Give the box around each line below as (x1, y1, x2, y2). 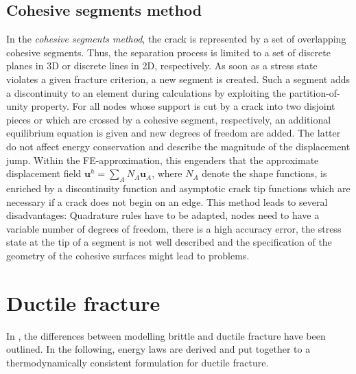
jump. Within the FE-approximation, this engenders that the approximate (6, 152, 319, 167)
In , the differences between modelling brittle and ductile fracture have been (6, 328, 326, 342)
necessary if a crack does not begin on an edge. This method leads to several (6, 194, 328, 209)
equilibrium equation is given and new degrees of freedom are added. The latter (6, 126, 341, 140)
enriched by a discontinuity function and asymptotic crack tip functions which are (6, 180, 351, 195)
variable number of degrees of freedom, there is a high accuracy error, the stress (6, 221, 342, 235)
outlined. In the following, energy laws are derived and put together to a (6, 342, 311, 356)
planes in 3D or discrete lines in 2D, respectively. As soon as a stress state (6, 58, 318, 73)
